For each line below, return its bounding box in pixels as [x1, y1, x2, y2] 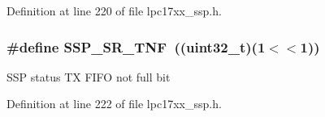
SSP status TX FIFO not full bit [6, 68, 171, 85]
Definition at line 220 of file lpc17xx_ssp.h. [6, 2, 222, 19]
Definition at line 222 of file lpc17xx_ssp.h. [6, 95, 222, 112]
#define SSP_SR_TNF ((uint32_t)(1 [6, 36, 266, 56]
